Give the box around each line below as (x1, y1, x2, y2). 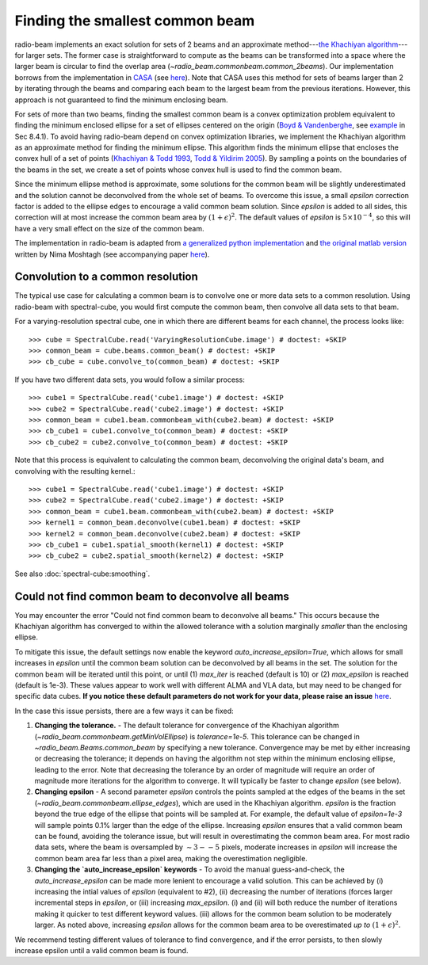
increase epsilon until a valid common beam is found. (14, 945, 189, 955)
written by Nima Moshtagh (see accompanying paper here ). (14, 250, 210, 259)
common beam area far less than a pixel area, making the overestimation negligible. (34, 853, 308, 863)
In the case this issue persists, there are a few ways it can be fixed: (14, 706, 234, 715)
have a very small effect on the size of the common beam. (14, 223, 204, 233)
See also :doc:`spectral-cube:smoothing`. (14, 569, 151, 578)
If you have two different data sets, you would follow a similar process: (14, 375, 245, 384)
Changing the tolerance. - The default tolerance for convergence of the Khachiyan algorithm (34, 721, 340, 730)
